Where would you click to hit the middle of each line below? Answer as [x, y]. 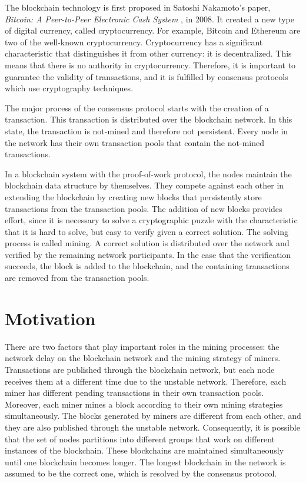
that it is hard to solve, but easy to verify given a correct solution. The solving [147, 231]
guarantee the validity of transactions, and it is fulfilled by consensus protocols [147, 76]
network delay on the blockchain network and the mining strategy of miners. [143, 358]
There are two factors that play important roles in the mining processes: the [142, 346]
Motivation [50, 318]
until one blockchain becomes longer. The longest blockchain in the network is [145, 462]
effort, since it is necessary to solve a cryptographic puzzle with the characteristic [151, 220]
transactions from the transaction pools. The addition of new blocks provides [144, 208]
